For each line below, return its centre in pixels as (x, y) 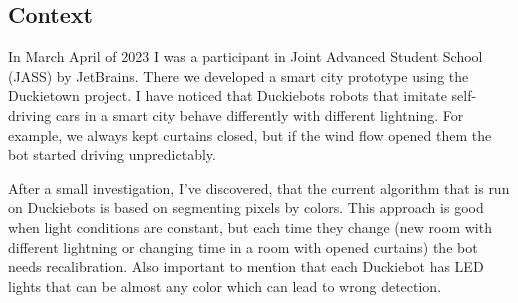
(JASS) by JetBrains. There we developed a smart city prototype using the (238, 75)
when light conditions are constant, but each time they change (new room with (250, 226)
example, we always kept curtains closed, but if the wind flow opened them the (250, 134)
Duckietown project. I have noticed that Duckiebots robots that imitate (227, 95)
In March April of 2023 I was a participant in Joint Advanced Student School (245, 56)
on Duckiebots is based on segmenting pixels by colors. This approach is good (246, 207)
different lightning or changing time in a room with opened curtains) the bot (243, 246)
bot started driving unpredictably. (112, 154)
